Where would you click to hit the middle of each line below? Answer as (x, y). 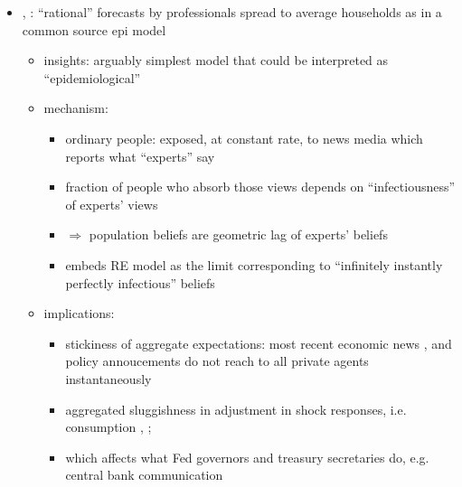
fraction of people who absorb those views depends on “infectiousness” (260, 187)
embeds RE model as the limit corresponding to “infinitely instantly (254, 264)
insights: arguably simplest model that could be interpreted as (216, 60)
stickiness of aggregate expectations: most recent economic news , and (259, 343)
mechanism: (76, 108)
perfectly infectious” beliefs (140, 282)
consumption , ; (108, 427)
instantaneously (108, 378)
